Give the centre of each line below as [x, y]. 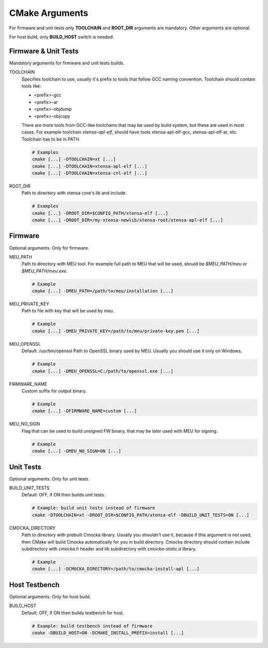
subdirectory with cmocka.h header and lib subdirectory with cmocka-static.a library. [109, 549]
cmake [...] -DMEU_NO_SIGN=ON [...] [77, 451]
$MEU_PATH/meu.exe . [45, 271]
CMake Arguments [49, 13]
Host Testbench [34, 585]
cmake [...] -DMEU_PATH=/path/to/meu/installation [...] [103, 291]
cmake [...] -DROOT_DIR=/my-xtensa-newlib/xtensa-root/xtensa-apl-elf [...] [128, 220]
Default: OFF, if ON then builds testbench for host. [73, 613]
